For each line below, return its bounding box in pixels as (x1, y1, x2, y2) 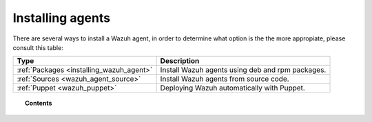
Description (160, 56, 200, 66)
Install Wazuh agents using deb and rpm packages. (160, 65, 327, 75)
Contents (25, 99, 52, 108)
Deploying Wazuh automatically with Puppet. (160, 83, 306, 93)
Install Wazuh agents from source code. (160, 74, 289, 84)
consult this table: (12, 43, 63, 51)
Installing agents (12, 10, 110, 25)
